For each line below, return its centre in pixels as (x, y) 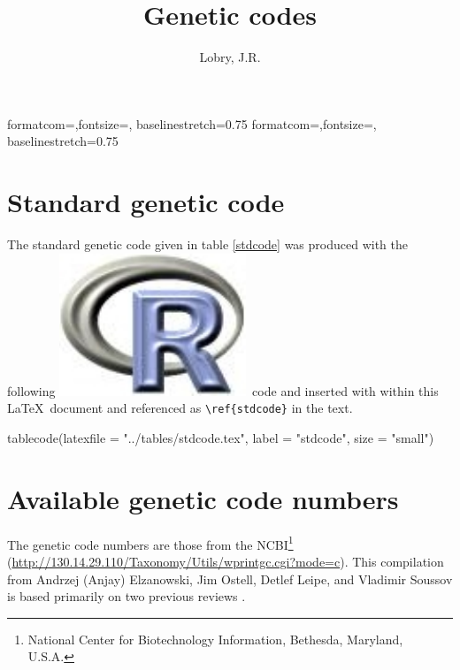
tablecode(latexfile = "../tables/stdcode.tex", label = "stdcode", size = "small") (221, 437)
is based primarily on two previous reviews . (126, 596)
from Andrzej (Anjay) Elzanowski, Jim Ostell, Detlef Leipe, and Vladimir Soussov (230, 579)
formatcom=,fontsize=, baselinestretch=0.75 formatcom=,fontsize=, (192, 123)
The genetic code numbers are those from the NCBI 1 (150, 543)
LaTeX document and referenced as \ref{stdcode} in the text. (180, 408)
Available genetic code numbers (203, 498)
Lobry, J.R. (230, 57)
